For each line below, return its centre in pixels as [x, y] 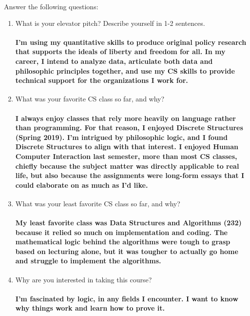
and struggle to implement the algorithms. [88, 261]
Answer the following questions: [51, 6]
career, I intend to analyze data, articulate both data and [114, 61]
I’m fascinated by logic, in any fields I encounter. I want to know [127, 298]
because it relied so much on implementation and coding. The [121, 232]
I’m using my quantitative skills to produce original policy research [131, 42]
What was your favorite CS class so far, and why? [90, 99]
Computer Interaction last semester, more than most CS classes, [126, 156]
